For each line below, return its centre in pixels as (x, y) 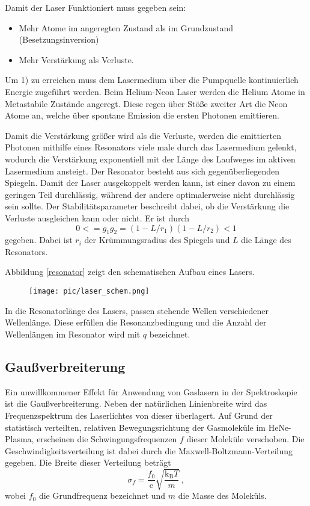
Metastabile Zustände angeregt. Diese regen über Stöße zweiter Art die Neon (146, 103)
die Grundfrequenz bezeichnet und (102, 495)
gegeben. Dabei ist (39, 240)
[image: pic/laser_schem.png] (89, 292)
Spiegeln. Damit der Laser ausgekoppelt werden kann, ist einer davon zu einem (150, 183)
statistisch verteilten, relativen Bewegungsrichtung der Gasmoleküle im (135, 427)
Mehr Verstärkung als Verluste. (76, 59)
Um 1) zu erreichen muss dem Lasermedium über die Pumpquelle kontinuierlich (152, 80)
